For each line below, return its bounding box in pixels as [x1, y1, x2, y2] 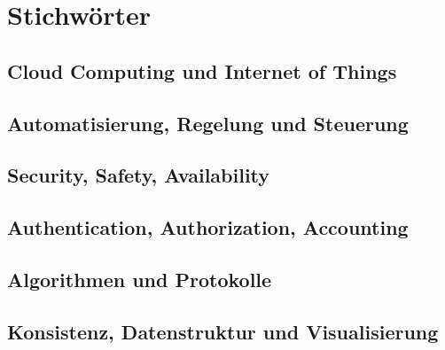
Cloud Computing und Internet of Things [7, 57, 397, 84]
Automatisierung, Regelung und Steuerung [7, 109, 409, 136]
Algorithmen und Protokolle [7, 265, 272, 292]
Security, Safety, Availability [7, 161, 270, 189]
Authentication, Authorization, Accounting [7, 214, 409, 241]
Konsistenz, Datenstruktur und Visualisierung [7, 317, 439, 345]
